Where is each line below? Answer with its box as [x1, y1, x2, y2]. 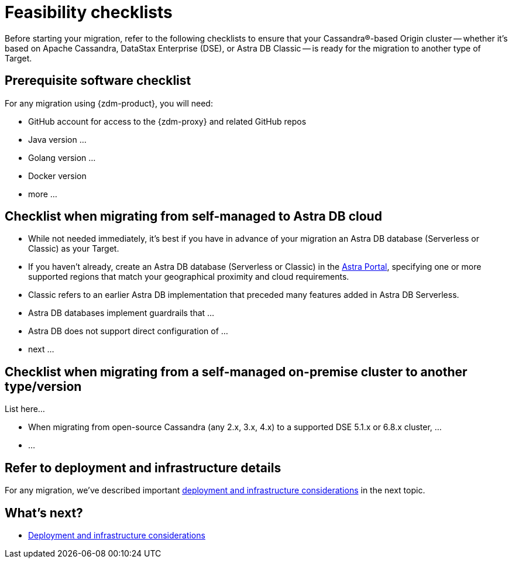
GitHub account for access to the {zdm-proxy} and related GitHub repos [28, 116, 307, 126]
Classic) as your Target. [28, 243, 119, 254]
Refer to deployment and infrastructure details [5, 460, 281, 475]
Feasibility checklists [5, 2, 173, 22]
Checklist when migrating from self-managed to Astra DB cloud [5, 209, 382, 224]
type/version [5, 379, 82, 394]
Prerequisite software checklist [5, 73, 191, 88]
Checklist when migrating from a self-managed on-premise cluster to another [5, 364, 468, 379]
